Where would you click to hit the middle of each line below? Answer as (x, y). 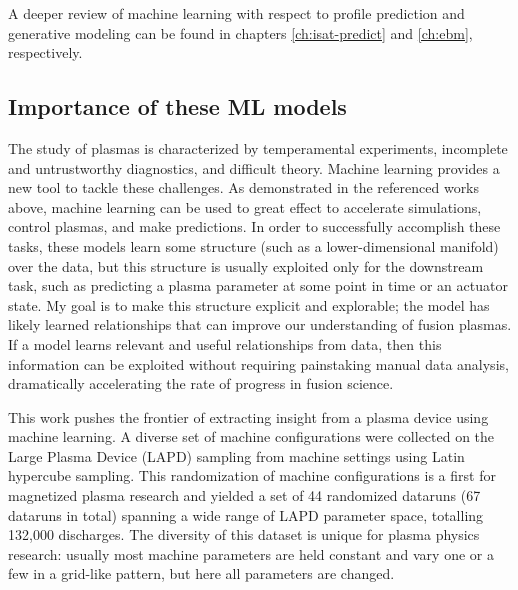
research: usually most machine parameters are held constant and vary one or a (251, 553)
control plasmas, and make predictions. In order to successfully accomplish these (254, 226)
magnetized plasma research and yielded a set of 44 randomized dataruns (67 (244, 495)
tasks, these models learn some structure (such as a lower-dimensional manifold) (253, 245)
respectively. (45, 52)
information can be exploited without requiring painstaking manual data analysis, (258, 363)
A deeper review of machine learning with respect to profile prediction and (236, 13)
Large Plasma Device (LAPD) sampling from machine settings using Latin (236, 455)
